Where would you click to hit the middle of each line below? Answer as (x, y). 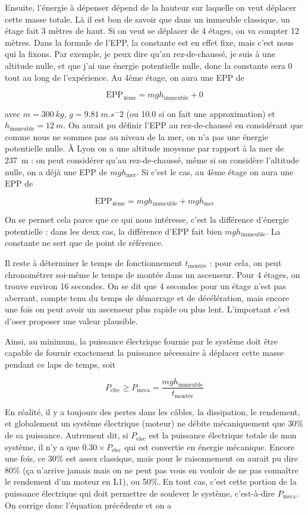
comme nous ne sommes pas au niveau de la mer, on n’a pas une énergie (136, 136)
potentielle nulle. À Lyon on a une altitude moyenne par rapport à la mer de (144, 148)
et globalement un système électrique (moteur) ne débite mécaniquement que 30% (154, 423)
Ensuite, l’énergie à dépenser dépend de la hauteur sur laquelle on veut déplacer (151, 7)
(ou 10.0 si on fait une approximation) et (201, 113)
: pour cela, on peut (246, 263)
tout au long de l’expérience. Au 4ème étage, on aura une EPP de (125, 77)
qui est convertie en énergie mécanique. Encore (210, 446)
